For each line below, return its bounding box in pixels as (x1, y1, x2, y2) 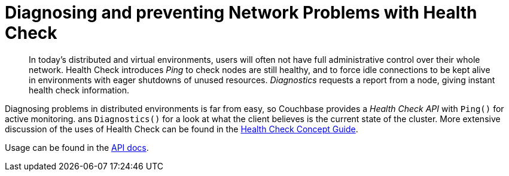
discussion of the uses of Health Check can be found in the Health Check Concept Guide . (5, 123, 358, 134)
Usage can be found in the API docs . (5, 142, 149, 153)
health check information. (29, 84, 129, 95)
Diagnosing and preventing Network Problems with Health (5, 2, 477, 23)
